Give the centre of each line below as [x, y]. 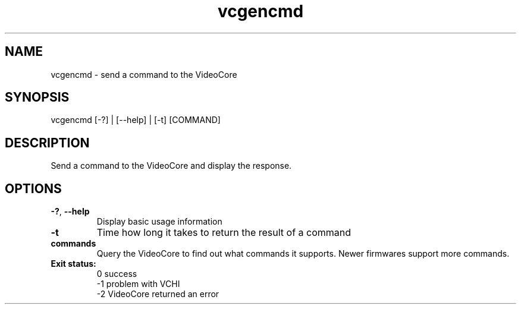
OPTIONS [33, 188]
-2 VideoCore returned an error [158, 294]
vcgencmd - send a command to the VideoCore [144, 74]
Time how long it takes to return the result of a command [224, 233]
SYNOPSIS [37, 97]
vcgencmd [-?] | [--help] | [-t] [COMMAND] [136, 120]
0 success [117, 274]
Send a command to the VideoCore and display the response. [171, 166]
